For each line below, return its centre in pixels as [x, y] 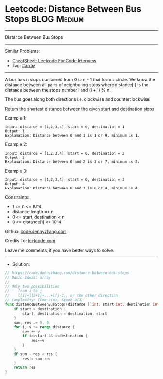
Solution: [21, 264]
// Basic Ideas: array [28, 277]
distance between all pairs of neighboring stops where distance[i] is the [77, 85]
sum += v [31, 332]
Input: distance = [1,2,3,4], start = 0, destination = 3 [65, 180]
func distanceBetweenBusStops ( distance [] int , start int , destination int [82, 305]
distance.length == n [33, 211]
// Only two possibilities [32, 286]
